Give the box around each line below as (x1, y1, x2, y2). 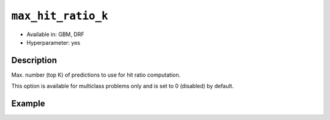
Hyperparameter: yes (26, 39, 81, 46)
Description (11, 55, 57, 66)
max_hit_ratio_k (11, 9, 108, 23)
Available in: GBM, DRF (26, 31, 85, 38)
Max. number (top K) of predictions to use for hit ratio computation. (11, 71, 181, 78)
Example (11, 99, 45, 109)
